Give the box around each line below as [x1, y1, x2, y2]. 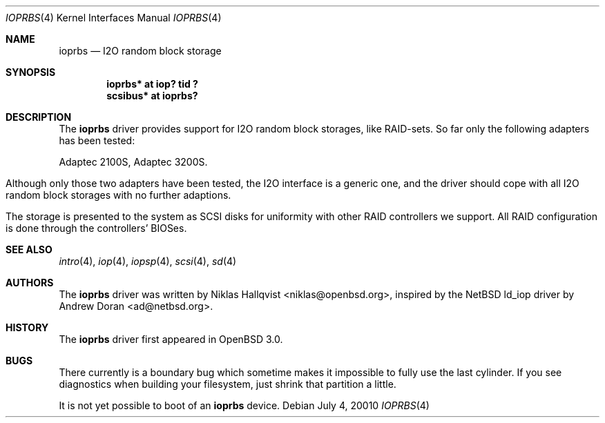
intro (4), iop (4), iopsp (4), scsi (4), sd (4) [59, 255, 237, 267]
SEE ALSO [6, 244, 52, 255]
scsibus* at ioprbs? [106, 90, 198, 101]
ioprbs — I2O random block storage [59, 45, 222, 57]
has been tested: [59, 135, 135, 146]
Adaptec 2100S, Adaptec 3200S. [59, 156, 208, 168]
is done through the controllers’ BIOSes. [6, 222, 187, 234]
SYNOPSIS [6, 66, 56, 78]
